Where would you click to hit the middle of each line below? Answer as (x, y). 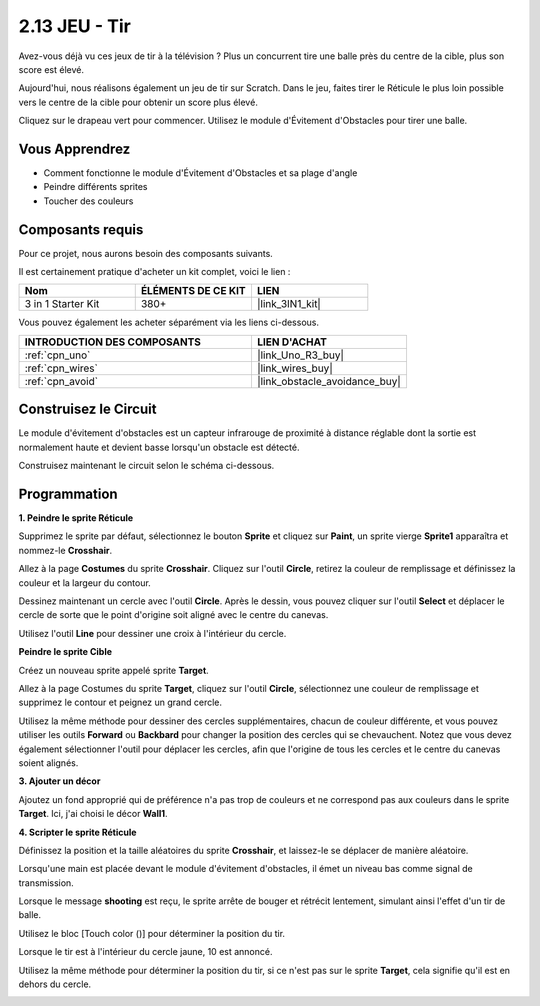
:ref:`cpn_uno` (57, 355)
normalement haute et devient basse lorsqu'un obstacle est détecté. (159, 447)
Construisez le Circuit (87, 409)
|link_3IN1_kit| (289, 304)
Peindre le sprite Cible (65, 652)
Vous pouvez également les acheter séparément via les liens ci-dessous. (169, 322)
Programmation (68, 493)
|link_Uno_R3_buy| (300, 355)
